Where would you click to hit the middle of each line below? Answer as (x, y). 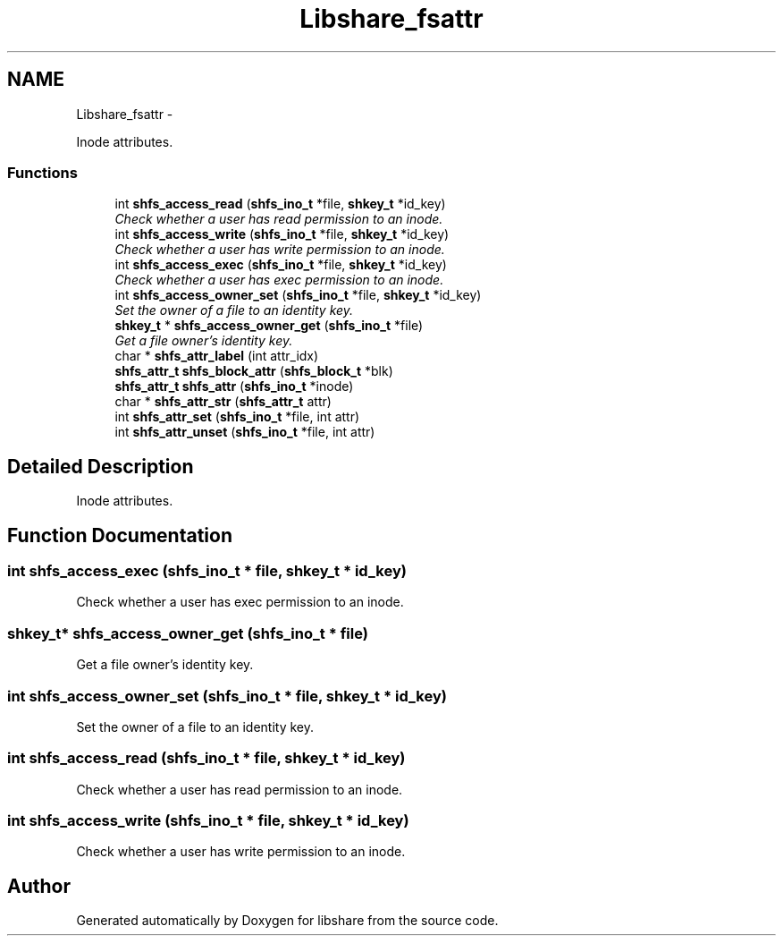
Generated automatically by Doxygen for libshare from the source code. (287, 921)
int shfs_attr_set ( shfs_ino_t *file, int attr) (237, 417)
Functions (42, 172)
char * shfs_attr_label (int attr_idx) (217, 356)
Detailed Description (101, 466)
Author (39, 886)
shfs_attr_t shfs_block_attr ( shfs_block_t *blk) (254, 371)
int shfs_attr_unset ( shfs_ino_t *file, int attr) (245, 432)
